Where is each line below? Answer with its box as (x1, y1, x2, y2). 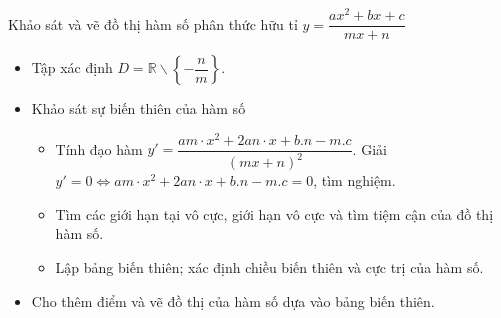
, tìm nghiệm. (313, 170, 396, 191)
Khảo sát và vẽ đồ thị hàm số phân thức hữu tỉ (8, 13, 298, 34)
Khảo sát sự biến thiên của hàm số (31, 98, 246, 119)
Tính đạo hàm (55, 138, 143, 159)
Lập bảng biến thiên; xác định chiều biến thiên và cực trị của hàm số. (55, 257, 484, 277)
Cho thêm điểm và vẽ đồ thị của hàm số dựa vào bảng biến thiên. (31, 290, 435, 311)
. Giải (352, 138, 387, 159)
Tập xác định (31, 57, 113, 78)
